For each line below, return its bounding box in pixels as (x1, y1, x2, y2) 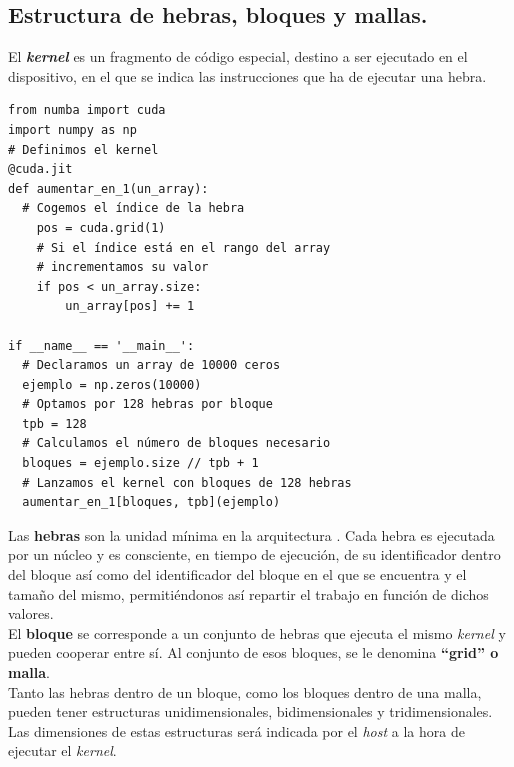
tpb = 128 (22, 416, 87, 431)
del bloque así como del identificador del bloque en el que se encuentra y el (8, 564, 467, 585)
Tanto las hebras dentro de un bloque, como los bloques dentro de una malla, (8, 681, 482, 702)
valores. (8, 603, 54, 624)
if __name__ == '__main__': (8, 338, 195, 353)
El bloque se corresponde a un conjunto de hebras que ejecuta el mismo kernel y (8, 622, 506, 643)
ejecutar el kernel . (8, 740, 117, 761)
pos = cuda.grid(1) (36, 220, 166, 235)
